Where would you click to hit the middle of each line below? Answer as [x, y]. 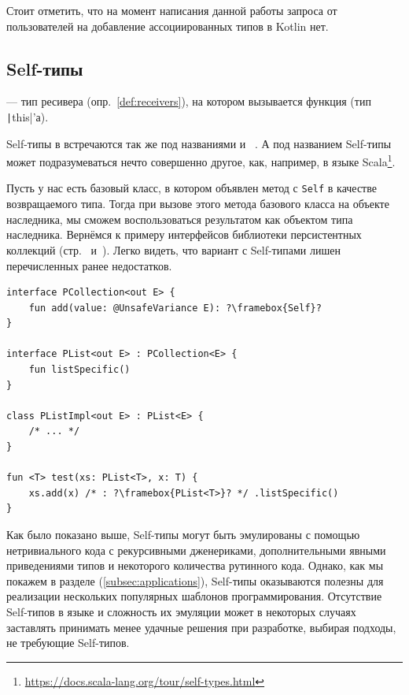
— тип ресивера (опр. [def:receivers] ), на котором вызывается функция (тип [189, 101]
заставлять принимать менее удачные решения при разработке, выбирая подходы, [201, 627]
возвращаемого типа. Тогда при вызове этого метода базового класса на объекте [198, 204]
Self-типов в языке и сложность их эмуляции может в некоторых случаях [181, 611]
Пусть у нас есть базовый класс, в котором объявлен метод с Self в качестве [192, 188]
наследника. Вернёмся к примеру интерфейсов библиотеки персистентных [184, 234]
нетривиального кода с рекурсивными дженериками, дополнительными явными [196, 550]
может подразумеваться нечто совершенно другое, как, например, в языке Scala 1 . [201, 160]
